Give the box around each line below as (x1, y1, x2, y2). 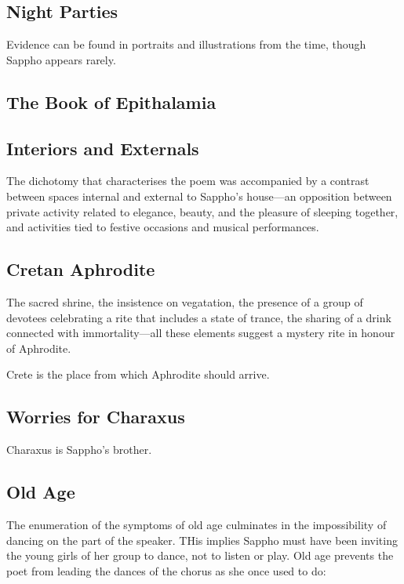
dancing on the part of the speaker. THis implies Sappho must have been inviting (6, 531, 398, 548)
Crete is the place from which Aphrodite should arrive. (6, 366, 270, 383)
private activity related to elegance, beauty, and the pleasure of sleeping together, (6, 203, 399, 219)
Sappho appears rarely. (6, 51, 116, 67)
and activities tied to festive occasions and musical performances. (6, 219, 319, 235)
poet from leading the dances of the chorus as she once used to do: (6, 562, 326, 579)
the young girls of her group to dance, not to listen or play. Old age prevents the (6, 547, 394, 564)
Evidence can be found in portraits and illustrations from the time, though (6, 36, 366, 53)
